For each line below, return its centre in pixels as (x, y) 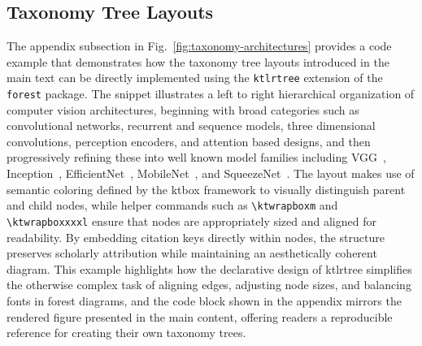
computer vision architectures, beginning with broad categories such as (183, 109)
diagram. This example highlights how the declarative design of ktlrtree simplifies (209, 268)
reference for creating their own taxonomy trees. (126, 333)
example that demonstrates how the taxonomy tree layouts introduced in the (198, 61)
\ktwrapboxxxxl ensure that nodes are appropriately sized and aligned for (191, 221)
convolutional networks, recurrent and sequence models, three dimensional (191, 125)
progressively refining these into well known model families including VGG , (196, 157)
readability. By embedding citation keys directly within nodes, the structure (196, 237)
